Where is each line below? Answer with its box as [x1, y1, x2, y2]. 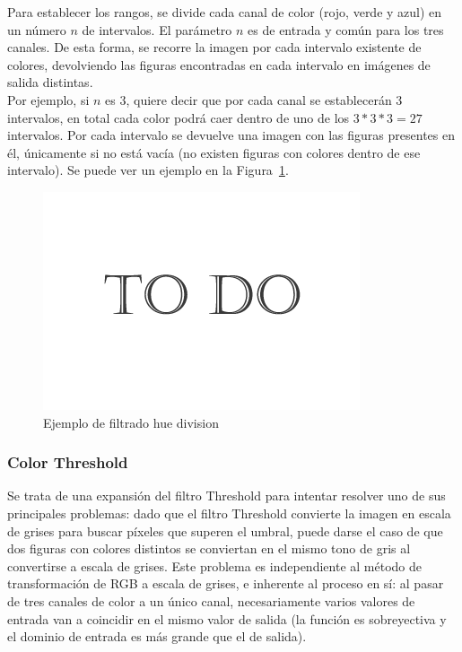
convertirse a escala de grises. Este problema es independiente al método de [7, 556, 422, 575]
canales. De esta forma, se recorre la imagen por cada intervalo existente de [7, 38, 422, 57]
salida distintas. [7, 73, 93, 91]
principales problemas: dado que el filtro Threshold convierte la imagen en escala [7, 503, 451, 522]
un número [7, 20, 66, 39]
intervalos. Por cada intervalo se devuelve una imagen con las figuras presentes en [7, 126, 455, 144]
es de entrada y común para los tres [248, 20, 444, 39]
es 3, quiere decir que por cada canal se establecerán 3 [105, 90, 403, 109]
